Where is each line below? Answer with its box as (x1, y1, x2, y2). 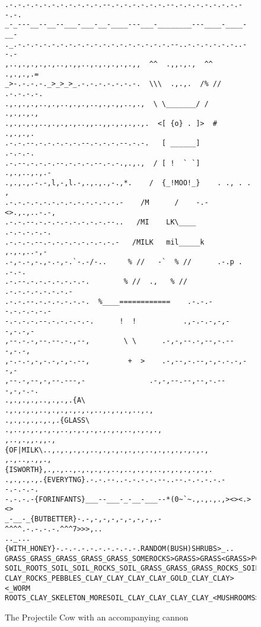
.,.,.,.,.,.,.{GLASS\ (5, 416, 90, 425)
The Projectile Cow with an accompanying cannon (5, 611, 189, 623)
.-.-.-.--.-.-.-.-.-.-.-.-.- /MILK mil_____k (5, 237, 205, 246)
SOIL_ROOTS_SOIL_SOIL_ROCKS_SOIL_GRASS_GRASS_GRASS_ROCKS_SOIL (5, 564, 260, 573)
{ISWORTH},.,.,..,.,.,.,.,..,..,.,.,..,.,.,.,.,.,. (5, 465, 213, 474)
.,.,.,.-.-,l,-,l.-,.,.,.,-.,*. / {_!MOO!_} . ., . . (5, 178, 252, 187)
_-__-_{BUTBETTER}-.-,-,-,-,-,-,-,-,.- (5, 515, 162, 524)
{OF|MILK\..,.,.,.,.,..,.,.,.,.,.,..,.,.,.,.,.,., (5, 445, 209, 454)
